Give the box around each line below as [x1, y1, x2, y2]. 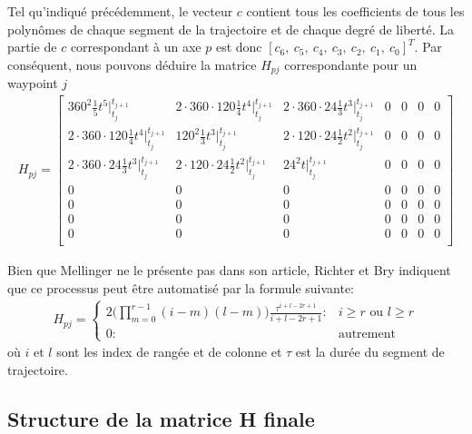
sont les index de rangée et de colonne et [56, 342, 282, 361]
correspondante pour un [284, 54, 418, 74]
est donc [215, 37, 262, 56]
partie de [7, 37, 57, 56]
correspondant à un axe [70, 37, 202, 56]
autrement [338, 327, 396, 340]
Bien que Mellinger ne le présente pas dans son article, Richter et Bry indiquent [7, 260, 451, 279]
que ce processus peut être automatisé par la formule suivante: [7, 278, 355, 297]
